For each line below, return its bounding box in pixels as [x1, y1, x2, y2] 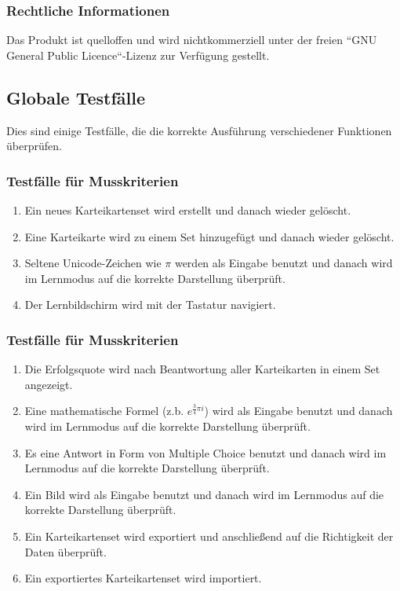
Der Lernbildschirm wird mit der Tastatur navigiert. [24, 296, 276, 313]
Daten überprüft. [24, 543, 107, 560]
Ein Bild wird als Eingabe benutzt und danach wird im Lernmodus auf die [24, 486, 384, 502]
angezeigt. [24, 376, 73, 392]
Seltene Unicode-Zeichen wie [24, 255, 162, 271]
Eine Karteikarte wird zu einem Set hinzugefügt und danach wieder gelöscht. [24, 228, 395, 244]
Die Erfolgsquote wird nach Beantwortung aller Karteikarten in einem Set [24, 361, 380, 377]
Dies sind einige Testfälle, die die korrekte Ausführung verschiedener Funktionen [6, 122, 392, 138]
